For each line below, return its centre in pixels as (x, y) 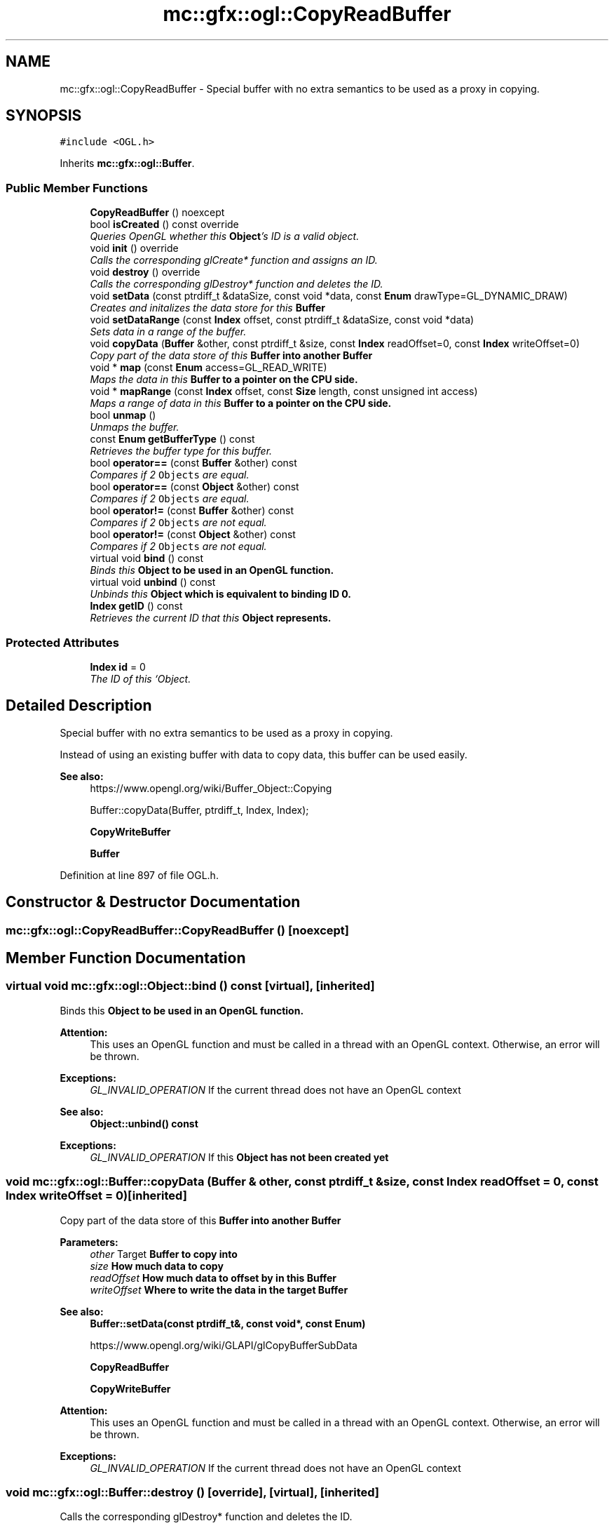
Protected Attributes (62, 642)
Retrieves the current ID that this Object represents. (211, 618)
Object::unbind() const (144, 1123)
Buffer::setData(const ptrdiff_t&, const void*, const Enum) (228, 1323)
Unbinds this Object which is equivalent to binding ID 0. (221, 594)
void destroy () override (145, 272)
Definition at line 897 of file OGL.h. (139, 875)
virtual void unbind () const (153, 582)
